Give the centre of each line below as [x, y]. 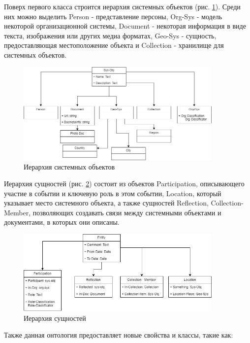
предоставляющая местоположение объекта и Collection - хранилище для [114, 45]
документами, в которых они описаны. [62, 222]
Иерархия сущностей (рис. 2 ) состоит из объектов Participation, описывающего [124, 184]
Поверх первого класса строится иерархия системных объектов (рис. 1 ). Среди [122, 6]
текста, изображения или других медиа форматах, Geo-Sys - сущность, [110, 35]
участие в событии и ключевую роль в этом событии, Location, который [113, 193]
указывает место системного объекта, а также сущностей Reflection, [106, 203]
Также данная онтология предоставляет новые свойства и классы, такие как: [119, 334]
